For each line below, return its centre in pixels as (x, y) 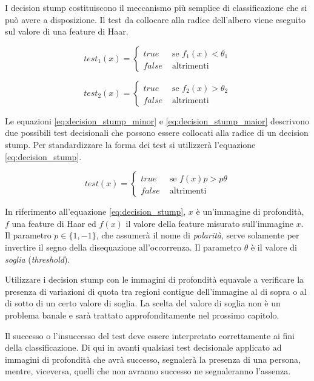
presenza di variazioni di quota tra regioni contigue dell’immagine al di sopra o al (156, 291)
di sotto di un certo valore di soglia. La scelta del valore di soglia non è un (143, 303)
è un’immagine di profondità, (250, 211)
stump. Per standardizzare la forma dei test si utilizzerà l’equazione (130, 144)
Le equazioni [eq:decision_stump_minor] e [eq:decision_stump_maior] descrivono (157, 120)
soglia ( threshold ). (38, 259)
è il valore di (274, 247)
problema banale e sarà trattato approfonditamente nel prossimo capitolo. (142, 315)
